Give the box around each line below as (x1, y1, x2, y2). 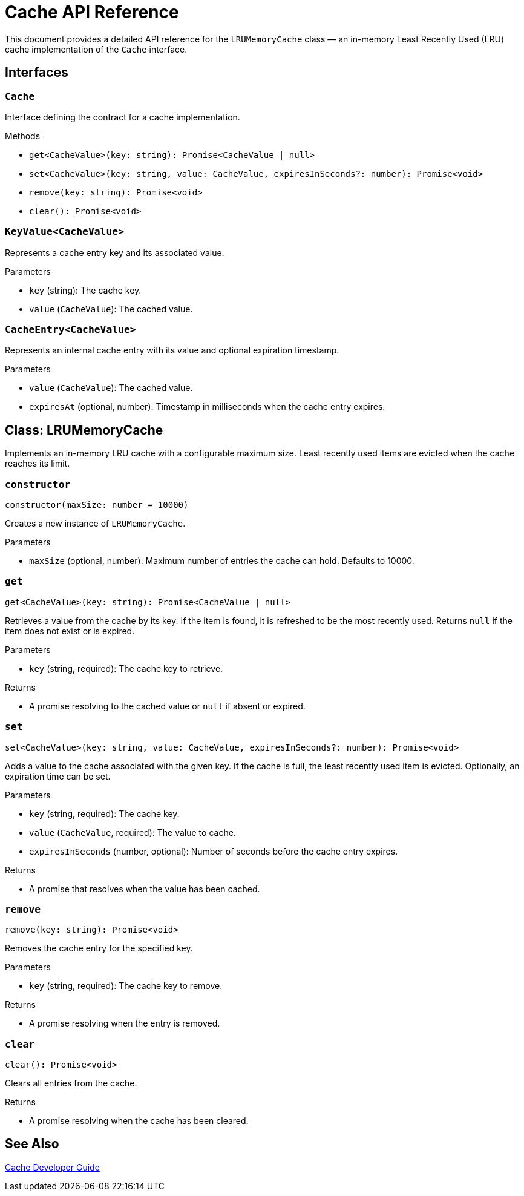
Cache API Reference (5, 2, 179, 22)
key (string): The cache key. (29, 284, 142, 295)
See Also (5, 1136, 59, 1152)
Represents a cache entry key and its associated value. (5, 247, 224, 258)
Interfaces (5, 65, 68, 80)
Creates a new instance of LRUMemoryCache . (5, 518, 186, 529)
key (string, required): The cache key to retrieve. (29, 663, 223, 674)
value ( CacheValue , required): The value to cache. (29, 827, 236, 838)
